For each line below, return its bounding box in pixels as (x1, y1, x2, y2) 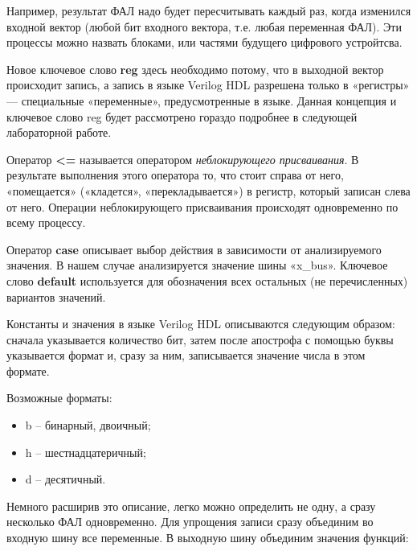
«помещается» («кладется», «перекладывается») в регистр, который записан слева (6, 182, 411, 199)
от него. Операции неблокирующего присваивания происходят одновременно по (6, 198, 399, 215)
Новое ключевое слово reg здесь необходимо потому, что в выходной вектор (6, 60, 384, 77)
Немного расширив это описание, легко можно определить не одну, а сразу (6, 497, 376, 514)
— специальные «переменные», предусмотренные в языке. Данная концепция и (6, 92, 397, 109)
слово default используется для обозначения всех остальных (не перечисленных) (6, 272, 408, 289)
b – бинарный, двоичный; (25, 417, 151, 434)
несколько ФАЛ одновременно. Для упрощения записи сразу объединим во (6, 513, 374, 530)
